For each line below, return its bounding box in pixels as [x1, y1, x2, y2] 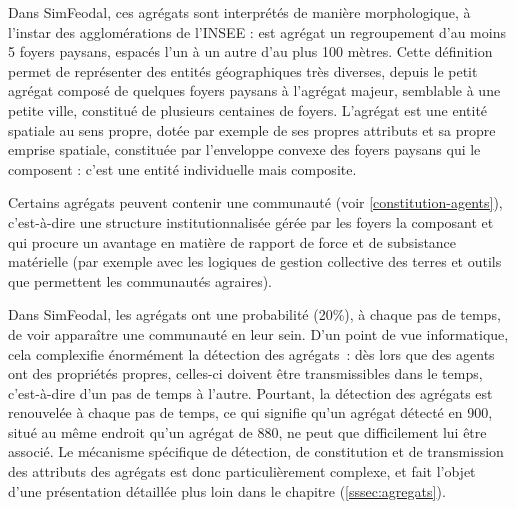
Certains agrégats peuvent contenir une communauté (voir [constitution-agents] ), [8, 192, 503, 213]
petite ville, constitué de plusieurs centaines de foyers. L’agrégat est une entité [8, 99, 488, 120]
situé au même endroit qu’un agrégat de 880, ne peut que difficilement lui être [8, 421, 487, 442]
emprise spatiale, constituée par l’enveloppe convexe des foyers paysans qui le [8, 139, 481, 160]
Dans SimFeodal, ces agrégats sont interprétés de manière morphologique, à [8, 2, 471, 22]
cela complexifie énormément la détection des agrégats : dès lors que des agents [8, 343, 495, 364]
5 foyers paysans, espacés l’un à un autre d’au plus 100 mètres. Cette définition [8, 41, 493, 62]
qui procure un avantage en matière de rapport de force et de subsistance [8, 231, 457, 252]
